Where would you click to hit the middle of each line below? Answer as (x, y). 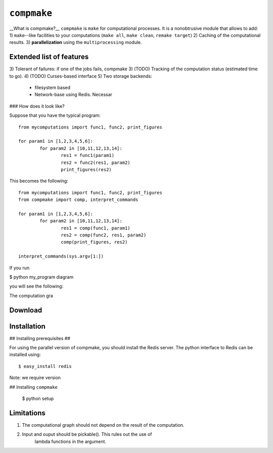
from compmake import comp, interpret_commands (78, 200)
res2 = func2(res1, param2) (96, 162)
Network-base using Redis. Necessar (74, 95)
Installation (27, 326)
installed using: (25, 355)
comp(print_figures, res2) (94, 242)
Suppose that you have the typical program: (55, 115)
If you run (19, 268)
